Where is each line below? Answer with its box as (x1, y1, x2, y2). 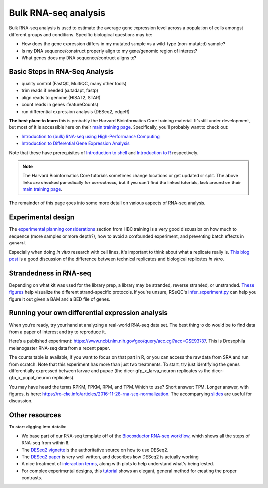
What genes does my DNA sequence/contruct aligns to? (21, 55, 136, 61)
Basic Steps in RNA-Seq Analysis (9, 67, 114, 76)
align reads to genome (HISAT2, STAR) (21, 94, 101, 100)
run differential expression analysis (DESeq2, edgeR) (21, 108, 130, 114)
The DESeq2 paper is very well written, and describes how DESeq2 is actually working (21, 454, 199, 460)
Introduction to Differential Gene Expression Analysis (21, 140, 130, 146)
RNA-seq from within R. (21, 440, 70, 446)
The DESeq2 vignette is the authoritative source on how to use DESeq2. (21, 447, 169, 453)
